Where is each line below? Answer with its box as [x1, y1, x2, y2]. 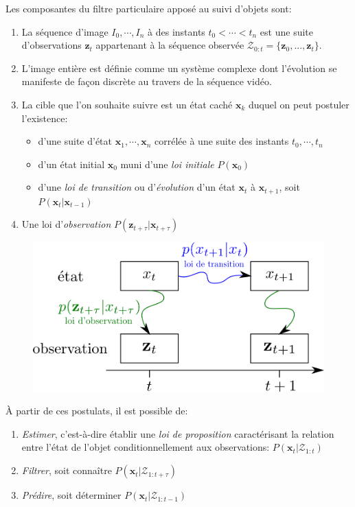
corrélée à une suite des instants [154, 134, 289, 148]
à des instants [148, 24, 205, 38]
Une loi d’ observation [21, 217, 111, 231]
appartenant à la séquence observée [95, 38, 244, 52]
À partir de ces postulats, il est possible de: [5, 403, 188, 418]
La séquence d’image [21, 24, 108, 38]
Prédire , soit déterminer [21, 488, 122, 502]
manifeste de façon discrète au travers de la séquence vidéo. [21, 74, 272, 89]
